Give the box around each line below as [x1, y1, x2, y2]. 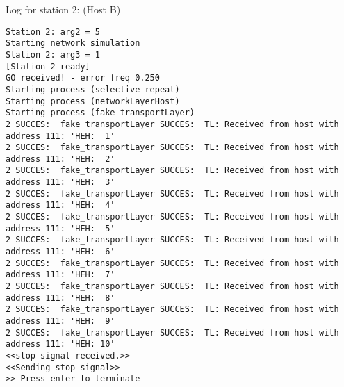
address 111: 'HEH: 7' [6, 270, 115, 280]
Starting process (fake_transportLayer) [6, 108, 195, 118]
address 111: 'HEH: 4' [6, 200, 115, 211]
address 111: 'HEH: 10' [6, 339, 115, 349]
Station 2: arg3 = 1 [6, 49, 101, 60]
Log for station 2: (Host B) [6, 2, 121, 16]
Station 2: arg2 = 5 [6, 26, 101, 37]
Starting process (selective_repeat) [6, 84, 180, 94]
